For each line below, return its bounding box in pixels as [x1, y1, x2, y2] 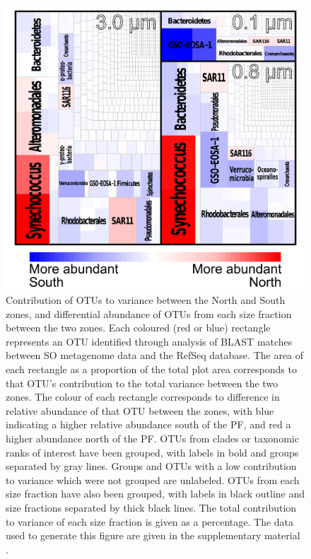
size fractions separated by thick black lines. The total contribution [6, 500, 297, 514]
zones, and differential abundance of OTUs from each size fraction [6, 306, 292, 321]
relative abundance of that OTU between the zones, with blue [6, 403, 274, 418]
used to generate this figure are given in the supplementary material [6, 528, 300, 543]
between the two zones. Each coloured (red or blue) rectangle [6, 320, 271, 335]
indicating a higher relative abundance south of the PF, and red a [6, 417, 291, 432]
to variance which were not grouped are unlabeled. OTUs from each [6, 472, 300, 487]
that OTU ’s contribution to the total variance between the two [6, 375, 278, 390]
